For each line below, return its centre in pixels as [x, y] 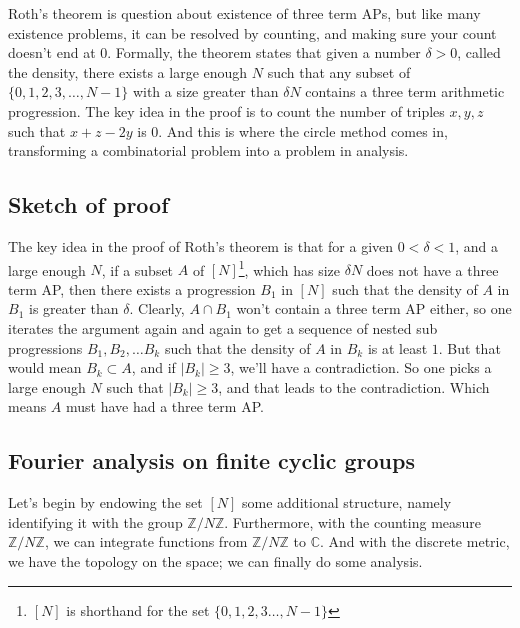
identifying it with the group [95, 521]
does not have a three [432, 269]
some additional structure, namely [347, 502]
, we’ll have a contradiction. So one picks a [361, 367]
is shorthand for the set [138, 609]
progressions [45, 347]
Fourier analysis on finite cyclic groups [211, 460]
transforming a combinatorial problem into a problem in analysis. [208, 150]
